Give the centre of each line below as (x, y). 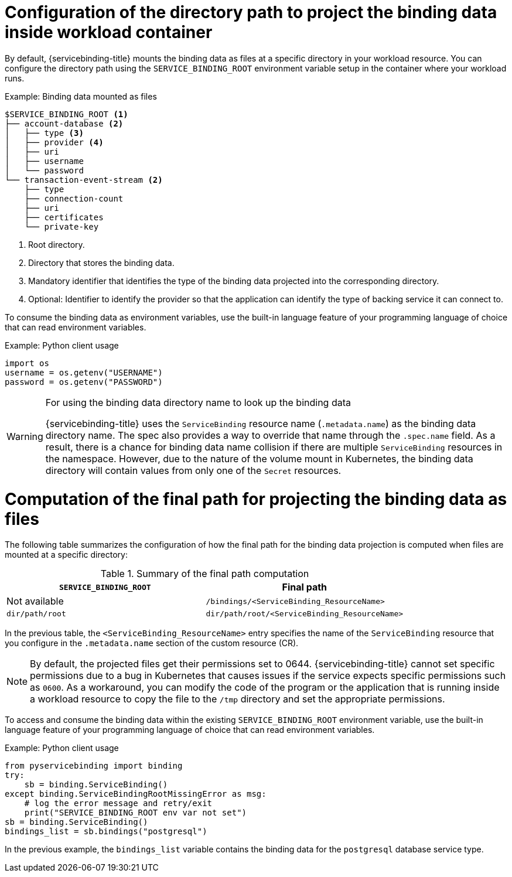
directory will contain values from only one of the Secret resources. (193, 470)
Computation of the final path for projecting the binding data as (256, 499)
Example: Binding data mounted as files (81, 96)
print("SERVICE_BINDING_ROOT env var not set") (136, 813)
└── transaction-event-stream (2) (84, 180)
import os (27, 363)
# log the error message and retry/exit (118, 803)
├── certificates (64, 217)
